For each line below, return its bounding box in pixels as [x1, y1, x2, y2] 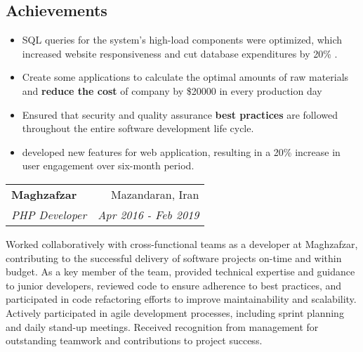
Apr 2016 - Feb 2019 [98, 206, 199, 223]
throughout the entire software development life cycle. [22, 121, 254, 136]
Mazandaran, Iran [110, 185, 199, 202]
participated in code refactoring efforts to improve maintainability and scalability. [6, 292, 357, 306]
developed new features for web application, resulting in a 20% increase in [22, 144, 341, 159]
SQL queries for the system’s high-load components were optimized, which [22, 32, 343, 47]
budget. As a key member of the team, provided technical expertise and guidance [6, 264, 355, 279]
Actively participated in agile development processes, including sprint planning [6, 305, 344, 320]
